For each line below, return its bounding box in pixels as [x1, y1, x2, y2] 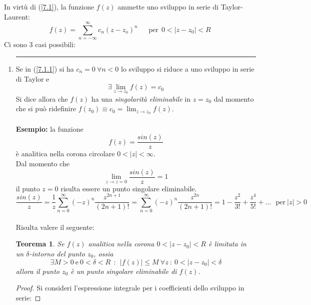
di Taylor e [15, 73, 49, 84]
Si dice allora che [15, 93, 68, 104]
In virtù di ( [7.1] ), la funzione [4, 2, 94, 12]
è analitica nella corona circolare [15, 148, 115, 159]
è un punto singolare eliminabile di [70, 265, 177, 276]
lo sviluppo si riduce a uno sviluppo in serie [120, 63, 254, 74]
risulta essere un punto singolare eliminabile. [60, 183, 197, 193]
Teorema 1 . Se [15, 238, 64, 249]
